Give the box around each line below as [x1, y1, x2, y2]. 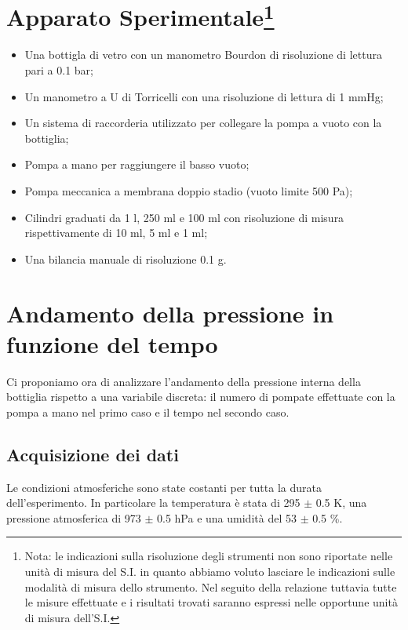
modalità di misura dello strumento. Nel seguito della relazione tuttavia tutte [24, 578, 397, 595]
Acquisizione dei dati [6, 442, 179, 466]
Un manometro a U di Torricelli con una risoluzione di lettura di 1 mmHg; [24, 88, 384, 104]
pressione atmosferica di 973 [6, 509, 141, 526]
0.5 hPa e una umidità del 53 [157, 509, 297, 526]
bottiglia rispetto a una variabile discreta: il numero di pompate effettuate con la [6, 388, 395, 405]
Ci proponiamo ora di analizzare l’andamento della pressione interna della [6, 373, 361, 389]
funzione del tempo [6, 327, 218, 359]
